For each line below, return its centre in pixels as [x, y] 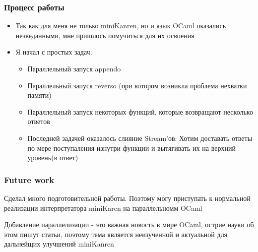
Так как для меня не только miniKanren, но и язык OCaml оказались [121, 26]
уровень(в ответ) [53, 157]
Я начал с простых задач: [54, 52]
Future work [29, 179]
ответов [39, 121]
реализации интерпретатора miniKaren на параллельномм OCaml [103, 208]
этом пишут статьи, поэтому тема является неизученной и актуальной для [116, 234]
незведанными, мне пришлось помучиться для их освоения [105, 35]
